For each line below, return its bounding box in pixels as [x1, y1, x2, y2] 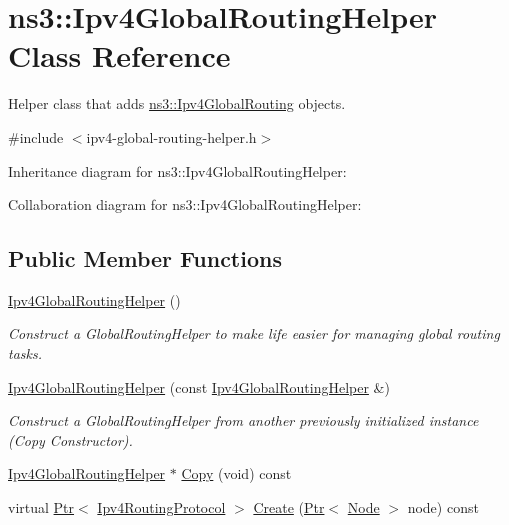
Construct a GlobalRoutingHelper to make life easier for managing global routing [8, 323, 500, 344]
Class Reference [8, 35, 231, 76]
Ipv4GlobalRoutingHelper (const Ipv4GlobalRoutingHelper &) [8, 376, 390, 397]
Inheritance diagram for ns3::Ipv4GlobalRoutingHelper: [8, 160, 347, 181]
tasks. [8, 343, 42, 364]
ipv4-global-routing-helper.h [86, 126, 257, 147]
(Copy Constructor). [8, 429, 133, 450]
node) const [407, 497, 479, 518]
